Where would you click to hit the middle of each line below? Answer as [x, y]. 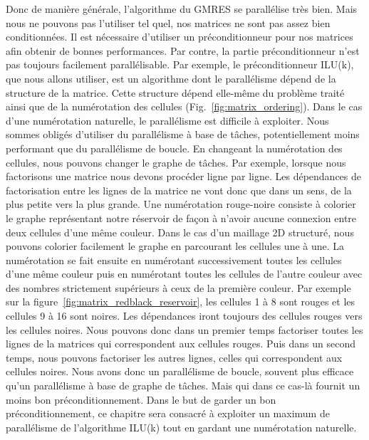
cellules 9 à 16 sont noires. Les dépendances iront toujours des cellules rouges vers [184, 316]
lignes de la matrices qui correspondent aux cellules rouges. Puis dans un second [181, 344]
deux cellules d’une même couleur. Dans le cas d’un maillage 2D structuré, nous [180, 232]
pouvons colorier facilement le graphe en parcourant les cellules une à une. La [175, 246]
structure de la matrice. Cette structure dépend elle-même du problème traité [175, 92]
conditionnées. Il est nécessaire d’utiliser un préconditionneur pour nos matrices [180, 37]
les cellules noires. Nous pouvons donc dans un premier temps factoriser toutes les [184, 329]
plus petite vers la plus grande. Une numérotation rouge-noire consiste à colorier [181, 204]
